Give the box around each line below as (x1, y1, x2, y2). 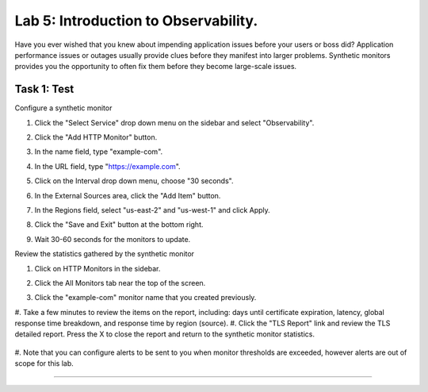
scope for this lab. (14, 359, 75, 368)
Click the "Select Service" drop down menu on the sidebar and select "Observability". (34, 117, 315, 127)
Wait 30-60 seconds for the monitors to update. (34, 234, 191, 244)
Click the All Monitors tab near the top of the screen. (34, 278, 206, 287)
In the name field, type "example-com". (34, 147, 163, 156)
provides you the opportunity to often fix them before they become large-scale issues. (14, 62, 297, 71)
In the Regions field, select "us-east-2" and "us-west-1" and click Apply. (34, 205, 271, 214)
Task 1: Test (14, 83, 75, 96)
